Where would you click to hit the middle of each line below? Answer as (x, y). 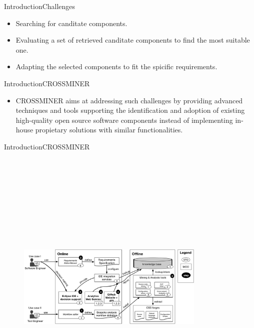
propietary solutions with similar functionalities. (109, 130)
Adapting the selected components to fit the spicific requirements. (116, 66)
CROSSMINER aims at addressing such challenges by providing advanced (129, 100)
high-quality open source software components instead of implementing (124, 120)
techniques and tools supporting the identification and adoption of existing (130, 110)
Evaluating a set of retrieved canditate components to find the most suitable (133, 40)
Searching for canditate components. (71, 23)
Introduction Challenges (40, 6)
